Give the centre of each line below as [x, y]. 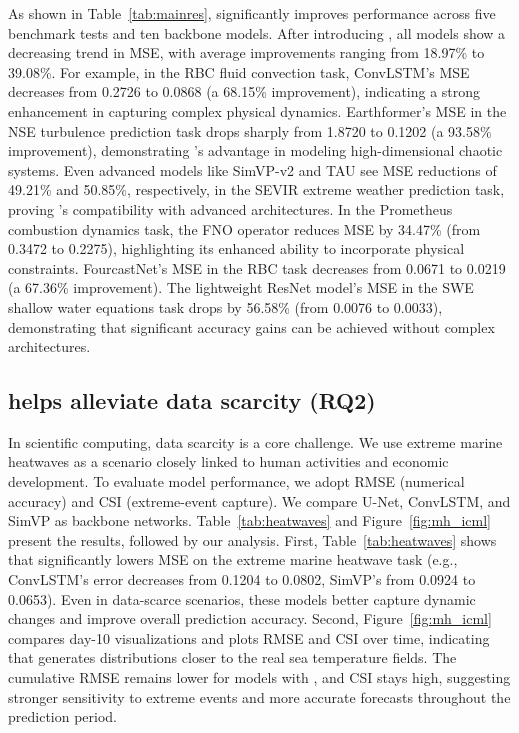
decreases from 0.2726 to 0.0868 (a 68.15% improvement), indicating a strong [244, 91]
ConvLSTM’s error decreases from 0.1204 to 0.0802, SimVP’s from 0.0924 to [242, 579]
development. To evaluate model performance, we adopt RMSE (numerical [236, 481]
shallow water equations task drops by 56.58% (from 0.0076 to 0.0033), [225, 306]
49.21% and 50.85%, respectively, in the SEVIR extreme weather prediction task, [256, 189]
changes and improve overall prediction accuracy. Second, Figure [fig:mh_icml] [250, 618]
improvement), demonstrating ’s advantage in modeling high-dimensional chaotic [255, 150]
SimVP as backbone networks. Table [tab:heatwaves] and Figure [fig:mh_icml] [249, 520]
